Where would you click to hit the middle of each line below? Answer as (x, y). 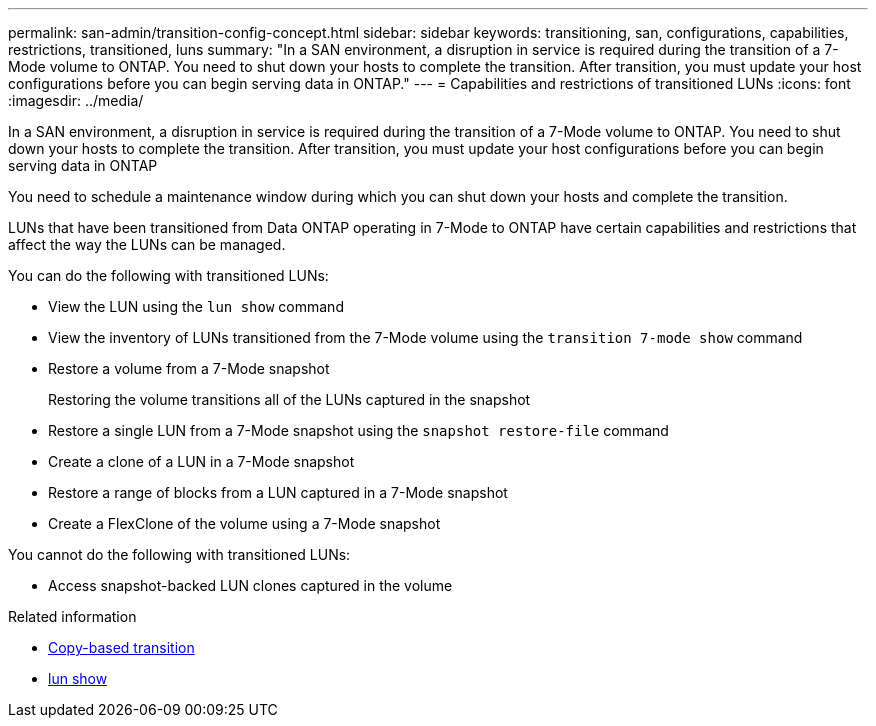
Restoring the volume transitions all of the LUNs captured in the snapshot (289, 399)
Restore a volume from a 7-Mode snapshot (189, 368)
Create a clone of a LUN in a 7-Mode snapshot (201, 461)
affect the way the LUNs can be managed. (147, 244)
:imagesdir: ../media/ (76, 100)
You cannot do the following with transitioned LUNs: (179, 554)
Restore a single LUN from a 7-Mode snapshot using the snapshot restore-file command (358, 430)
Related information (72, 616)
